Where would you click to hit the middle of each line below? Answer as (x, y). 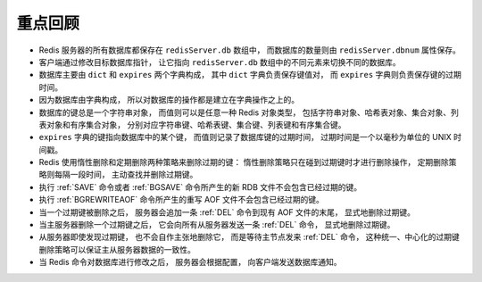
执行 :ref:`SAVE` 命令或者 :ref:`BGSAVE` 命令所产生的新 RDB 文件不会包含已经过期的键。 (200, 187)
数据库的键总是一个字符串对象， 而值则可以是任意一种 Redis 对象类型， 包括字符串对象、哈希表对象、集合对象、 (245, 112)
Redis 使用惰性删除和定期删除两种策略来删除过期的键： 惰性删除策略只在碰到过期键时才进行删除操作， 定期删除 (244, 162)
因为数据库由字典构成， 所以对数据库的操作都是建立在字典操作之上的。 (169, 100)
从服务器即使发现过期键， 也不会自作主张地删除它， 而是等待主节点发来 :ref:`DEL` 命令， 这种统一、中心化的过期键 (249, 237)
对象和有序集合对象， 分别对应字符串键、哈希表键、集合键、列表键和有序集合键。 (196, 124)
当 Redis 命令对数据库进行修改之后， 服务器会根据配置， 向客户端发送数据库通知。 (191, 262)
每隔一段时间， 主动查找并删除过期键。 (126, 175)
